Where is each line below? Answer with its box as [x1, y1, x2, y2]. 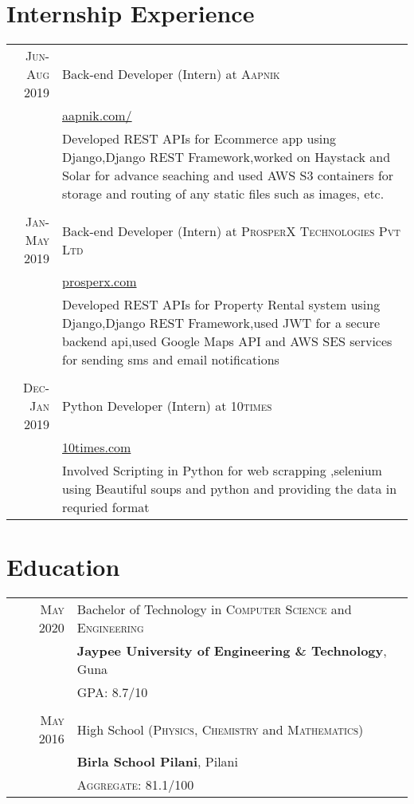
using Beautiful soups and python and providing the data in [62, 479, 397, 499]
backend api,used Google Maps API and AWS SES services [62, 332, 393, 351]
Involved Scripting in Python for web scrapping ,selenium [62, 461, 382, 480]
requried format [62, 498, 150, 517]
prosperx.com [62, 272, 137, 291]
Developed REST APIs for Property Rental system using [62, 295, 381, 314]
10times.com [62, 438, 131, 457]
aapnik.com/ [62, 106, 132, 125]
